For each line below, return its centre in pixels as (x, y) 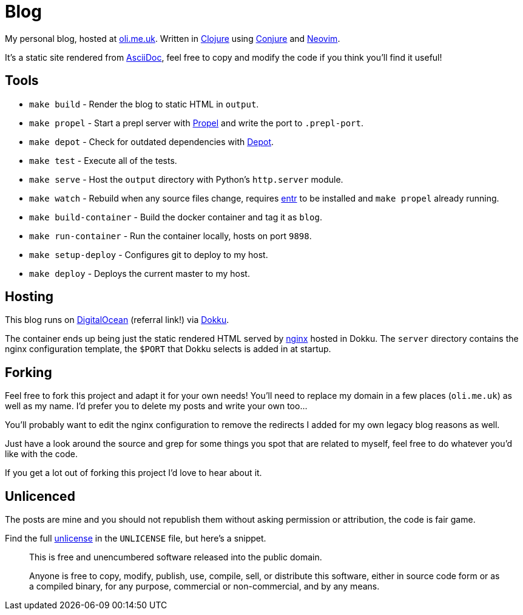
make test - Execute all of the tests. (103, 160)
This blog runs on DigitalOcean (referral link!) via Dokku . (117, 320)
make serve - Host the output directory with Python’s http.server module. (186, 179)
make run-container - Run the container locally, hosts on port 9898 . (170, 236)
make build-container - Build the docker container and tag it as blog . (176, 217)
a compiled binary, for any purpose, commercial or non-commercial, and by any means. (204, 586)
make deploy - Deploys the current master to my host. (140, 273)
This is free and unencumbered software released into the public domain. (176, 557)
